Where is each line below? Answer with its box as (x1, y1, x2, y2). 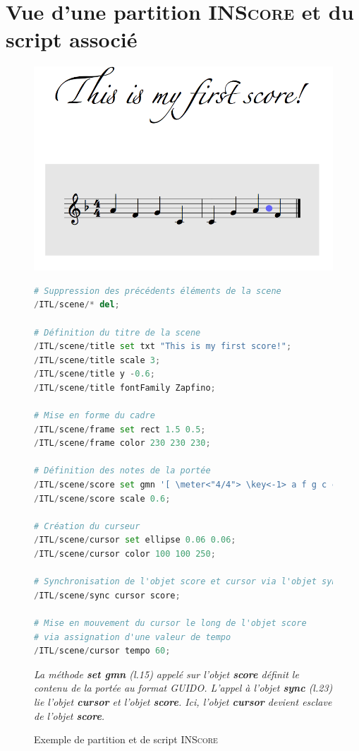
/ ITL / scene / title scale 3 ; (34, 355, 161, 365)
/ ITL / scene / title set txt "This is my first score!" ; (34, 341, 292, 352)
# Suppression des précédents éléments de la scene (34, 285, 281, 296)
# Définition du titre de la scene (34, 327, 201, 338)
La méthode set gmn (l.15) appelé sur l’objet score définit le (34, 666, 299, 681)
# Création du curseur (34, 521, 140, 531)
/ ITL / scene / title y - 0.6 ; (34, 369, 155, 379)
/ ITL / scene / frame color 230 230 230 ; (34, 438, 211, 449)
